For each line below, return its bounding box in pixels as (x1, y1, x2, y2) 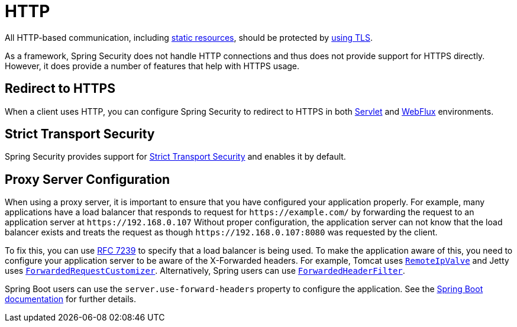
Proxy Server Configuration (5, 171, 170, 187)
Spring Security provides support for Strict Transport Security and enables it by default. (5, 151, 346, 162)
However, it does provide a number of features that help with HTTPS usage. (5, 60, 300, 71)
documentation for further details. (5, 294, 137, 305)
